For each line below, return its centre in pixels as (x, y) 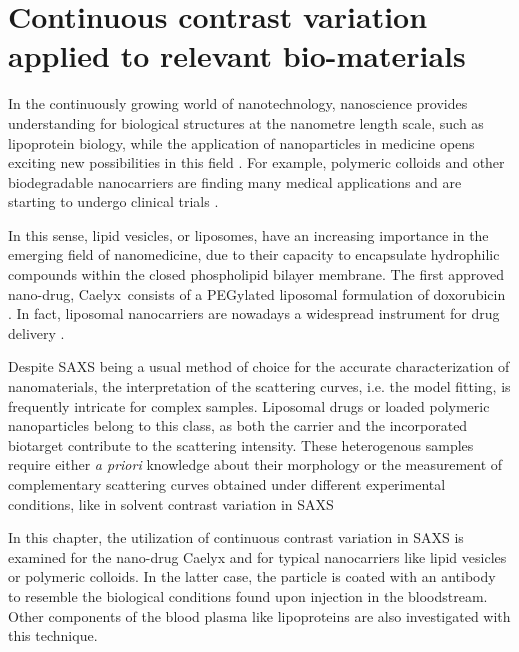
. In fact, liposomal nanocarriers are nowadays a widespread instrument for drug (254, 313)
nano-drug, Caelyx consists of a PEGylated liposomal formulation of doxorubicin (257, 293)
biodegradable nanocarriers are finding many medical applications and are (235, 181)
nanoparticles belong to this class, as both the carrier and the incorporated (238, 425)
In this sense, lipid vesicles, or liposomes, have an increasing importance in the (248, 234)
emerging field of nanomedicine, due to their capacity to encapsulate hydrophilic (254, 254)
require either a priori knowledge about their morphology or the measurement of (255, 464)
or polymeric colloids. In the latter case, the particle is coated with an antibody (252, 576)
